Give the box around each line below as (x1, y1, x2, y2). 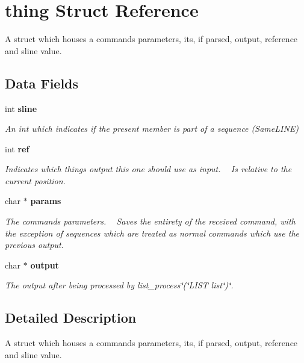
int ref (5, 142, 29, 155)
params (30, 194, 61, 207)
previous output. (5, 238, 64, 251)
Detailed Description (5, 308, 137, 327)
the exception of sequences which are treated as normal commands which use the (5, 226, 300, 239)
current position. (5, 174, 66, 187)
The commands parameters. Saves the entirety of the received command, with (5, 215, 296, 228)
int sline (5, 102, 37, 114)
